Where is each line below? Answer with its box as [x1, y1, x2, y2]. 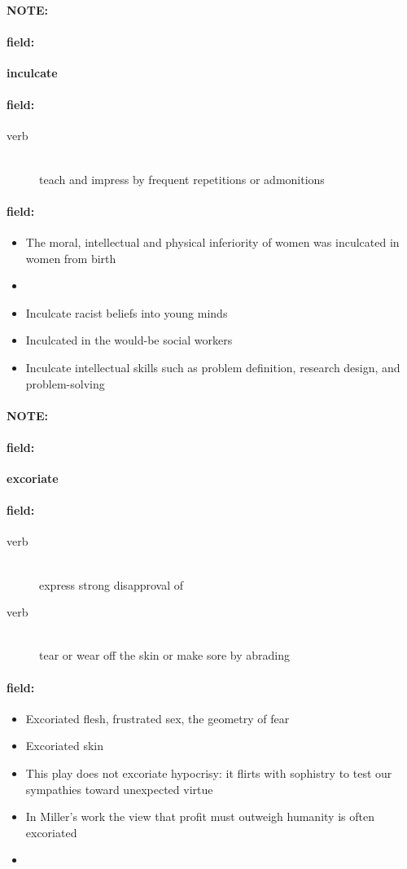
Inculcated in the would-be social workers [25, 331, 233, 349]
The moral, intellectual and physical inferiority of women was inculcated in [25, 233, 400, 250]
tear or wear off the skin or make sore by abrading [39, 647, 290, 664]
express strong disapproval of [39, 576, 183, 593]
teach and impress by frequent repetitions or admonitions [39, 170, 325, 187]
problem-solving [25, 375, 105, 392]
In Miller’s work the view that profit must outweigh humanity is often [25, 808, 374, 825]
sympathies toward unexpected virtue [25, 780, 213, 797]
